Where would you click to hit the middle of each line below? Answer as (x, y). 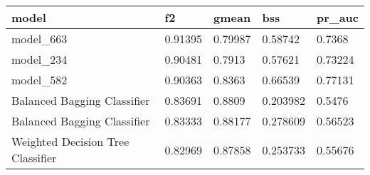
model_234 (39, 59)
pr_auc (337, 17)
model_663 (39, 39)
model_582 (39, 80)
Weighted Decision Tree (70, 141)
